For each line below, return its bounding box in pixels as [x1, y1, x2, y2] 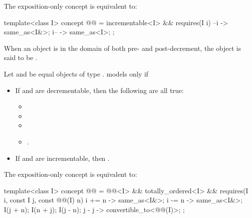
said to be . [4, 52, 37, 62]
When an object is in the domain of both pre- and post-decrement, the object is [4, 43, 241, 53]
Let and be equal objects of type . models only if [4, 68, 148, 78]
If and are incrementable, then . [15, 153, 110, 163]
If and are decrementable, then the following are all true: [15, 85, 184, 95]
